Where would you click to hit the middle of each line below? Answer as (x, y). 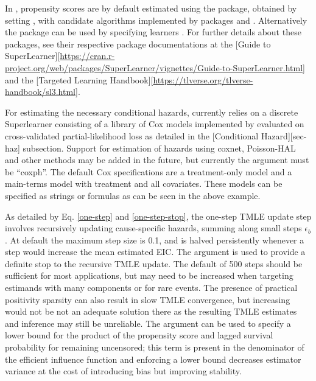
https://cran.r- (87, 56)
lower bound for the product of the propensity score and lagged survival (139, 335)
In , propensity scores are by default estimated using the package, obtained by (151, 8)
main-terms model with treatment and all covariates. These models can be (144, 184)
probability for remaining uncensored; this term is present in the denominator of (155, 347)
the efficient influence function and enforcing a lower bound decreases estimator (153, 359)
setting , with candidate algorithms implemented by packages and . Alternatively (156, 20)
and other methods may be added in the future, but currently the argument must (157, 160)
